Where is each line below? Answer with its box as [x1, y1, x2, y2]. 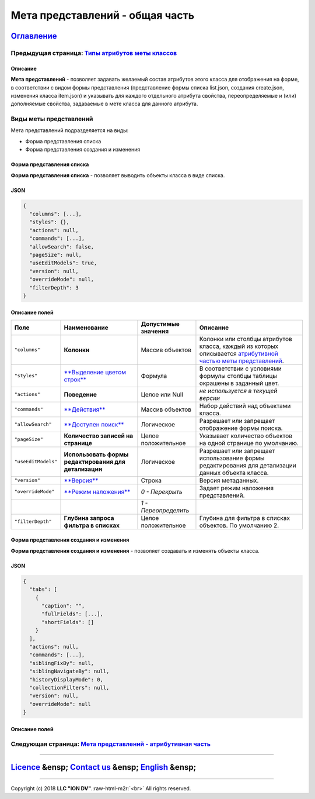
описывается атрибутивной [199, 349, 278, 357]
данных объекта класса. [199, 469, 269, 477]
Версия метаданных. [199, 476, 259, 484]
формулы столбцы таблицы [199, 371, 277, 380]
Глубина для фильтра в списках [199, 514, 290, 522]
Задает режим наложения [199, 484, 274, 492]
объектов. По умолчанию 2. [199, 521, 279, 529]
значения [141, 327, 169, 335]
